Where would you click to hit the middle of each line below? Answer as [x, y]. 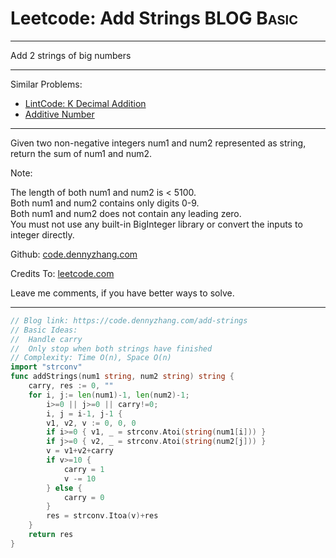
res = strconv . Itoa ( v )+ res [102, 516]
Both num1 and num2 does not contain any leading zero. [126, 213]
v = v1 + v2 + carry [80, 451]
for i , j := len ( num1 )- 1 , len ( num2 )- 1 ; [109, 395]
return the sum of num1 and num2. [81, 153]
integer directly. [42, 234]
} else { [64, 488]
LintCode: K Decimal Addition [85, 103]
